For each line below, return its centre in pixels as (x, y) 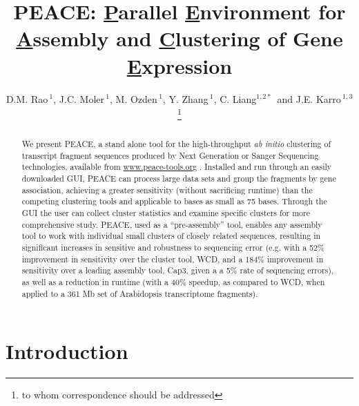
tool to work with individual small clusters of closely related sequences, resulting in (171, 236)
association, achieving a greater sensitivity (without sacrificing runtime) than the (167, 190)
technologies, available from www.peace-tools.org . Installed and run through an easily (177, 167)
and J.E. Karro (309, 98)
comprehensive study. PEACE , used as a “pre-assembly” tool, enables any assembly (172, 224)
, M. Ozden (134, 98)
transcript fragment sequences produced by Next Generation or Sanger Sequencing (170, 155)
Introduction (67, 351)
